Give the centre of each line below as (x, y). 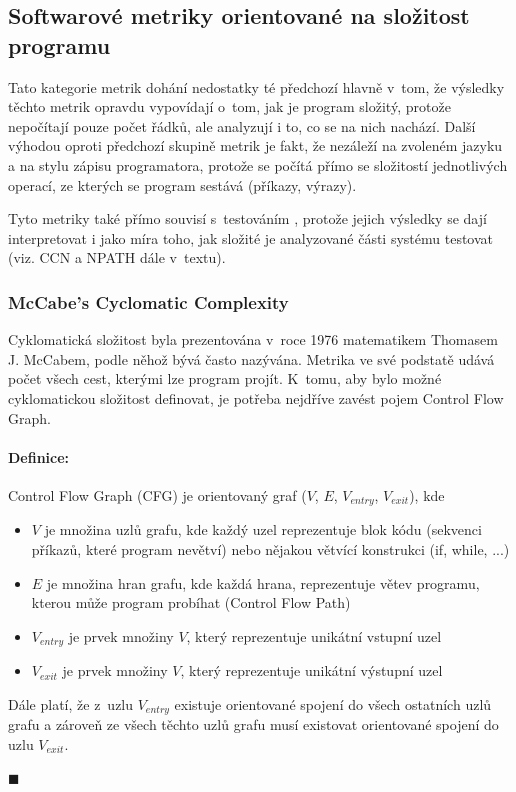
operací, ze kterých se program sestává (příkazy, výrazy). (182, 184)
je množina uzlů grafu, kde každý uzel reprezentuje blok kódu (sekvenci (263, 529)
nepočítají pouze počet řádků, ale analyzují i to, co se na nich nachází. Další (242, 125)
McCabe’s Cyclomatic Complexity (148, 301)
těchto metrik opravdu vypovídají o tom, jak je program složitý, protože (229, 106)
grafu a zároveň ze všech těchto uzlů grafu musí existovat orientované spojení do (253, 724)
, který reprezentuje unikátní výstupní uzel (311, 670)
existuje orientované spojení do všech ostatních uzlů (333, 703)
